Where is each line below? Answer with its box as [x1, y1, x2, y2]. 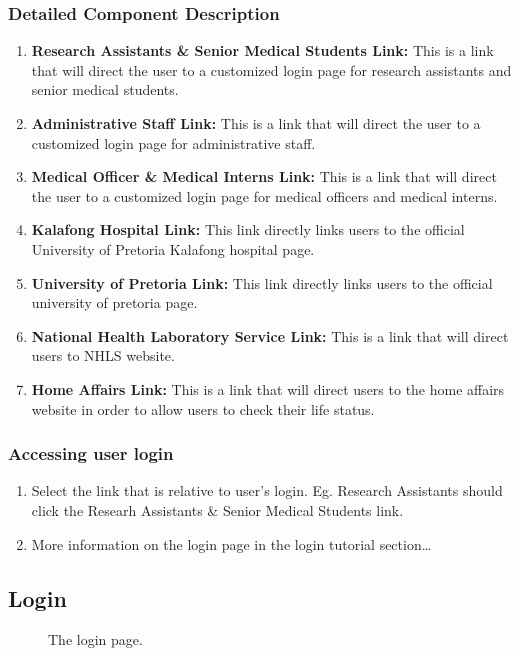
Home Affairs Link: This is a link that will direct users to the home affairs [31, 378, 505, 399]
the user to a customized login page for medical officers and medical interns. [31, 185, 498, 206]
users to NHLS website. [31, 345, 175, 366]
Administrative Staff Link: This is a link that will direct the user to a [31, 113, 481, 133]
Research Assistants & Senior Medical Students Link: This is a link [31, 40, 494, 61]
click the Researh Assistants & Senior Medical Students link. [31, 499, 404, 520]
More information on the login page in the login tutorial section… [31, 533, 432, 554]
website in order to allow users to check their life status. [31, 398, 375, 419]
